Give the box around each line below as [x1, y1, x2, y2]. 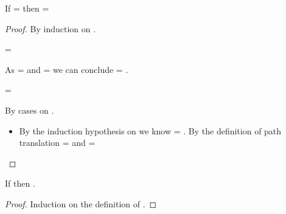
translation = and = [19, 136, 96, 149]
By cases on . [5, 103, 54, 116]
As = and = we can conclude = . [5, 63, 128, 75]
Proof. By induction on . [5, 22, 96, 35]
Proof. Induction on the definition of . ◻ [5, 197, 157, 210]
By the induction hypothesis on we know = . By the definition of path [19, 124, 282, 137]
